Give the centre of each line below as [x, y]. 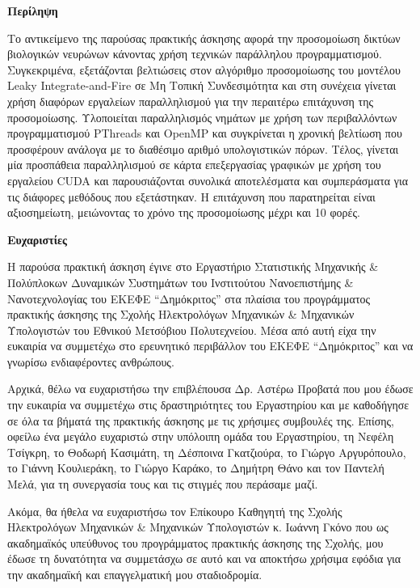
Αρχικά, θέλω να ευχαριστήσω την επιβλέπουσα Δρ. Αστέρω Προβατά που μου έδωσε [210, 389]
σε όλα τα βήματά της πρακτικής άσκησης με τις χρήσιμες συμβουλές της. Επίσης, [201, 420]
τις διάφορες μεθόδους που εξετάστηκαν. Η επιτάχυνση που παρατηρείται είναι [191, 196]
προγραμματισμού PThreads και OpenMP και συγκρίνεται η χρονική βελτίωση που [205, 133]
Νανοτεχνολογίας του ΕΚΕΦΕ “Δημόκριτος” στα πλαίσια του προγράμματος [189, 298]
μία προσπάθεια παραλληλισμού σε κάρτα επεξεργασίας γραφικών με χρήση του [194, 165]
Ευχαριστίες [37, 239]
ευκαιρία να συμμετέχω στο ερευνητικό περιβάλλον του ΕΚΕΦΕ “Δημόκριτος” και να [210, 346]
